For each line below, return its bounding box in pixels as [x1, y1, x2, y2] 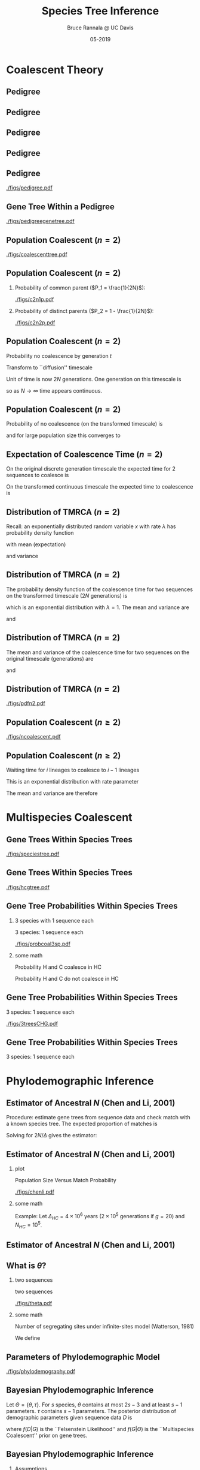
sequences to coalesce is [6, 472, 69, 479]
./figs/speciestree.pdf [6, 850, 60, 858]
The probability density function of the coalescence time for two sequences [6, 586, 193, 593]
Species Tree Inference [41, 4, 159, 18]
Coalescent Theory [6, 63, 104, 76]
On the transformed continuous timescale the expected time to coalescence [6, 483, 193, 490]
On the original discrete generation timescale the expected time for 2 [6, 465, 176, 472]
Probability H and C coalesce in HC [14, 963, 101, 971]
